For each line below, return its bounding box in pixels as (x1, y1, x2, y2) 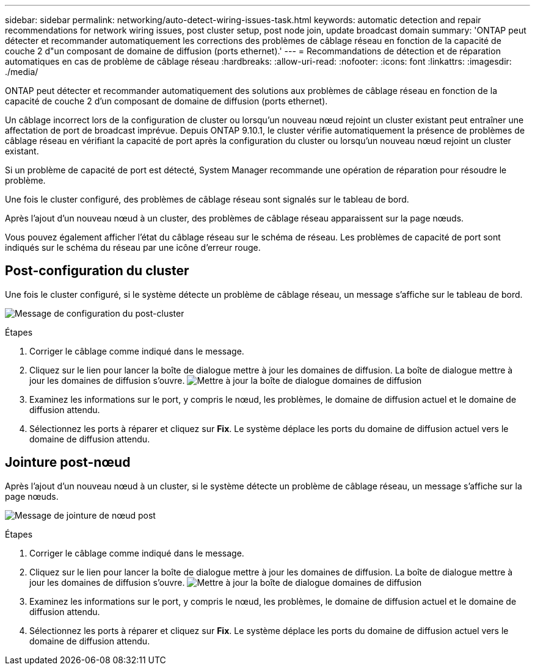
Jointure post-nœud (5, 455, 131, 470)
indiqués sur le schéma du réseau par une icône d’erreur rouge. (5, 242, 261, 253)
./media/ (5, 67, 38, 77)
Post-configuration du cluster (5, 263, 189, 279)
